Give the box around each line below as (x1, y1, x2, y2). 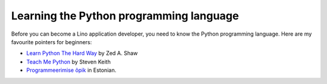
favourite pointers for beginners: (11, 38, 92, 45)
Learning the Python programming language (11, 9, 239, 22)
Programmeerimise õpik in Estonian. (26, 66, 116, 74)
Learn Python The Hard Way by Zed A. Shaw (26, 50, 138, 57)
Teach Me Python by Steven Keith (26, 58, 111, 65)
